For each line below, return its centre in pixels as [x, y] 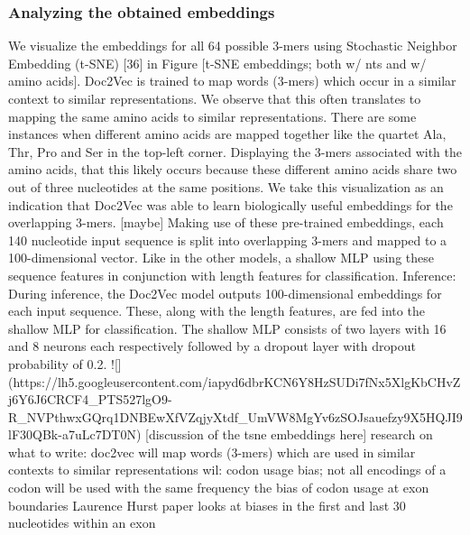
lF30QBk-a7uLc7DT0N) [75, 434]
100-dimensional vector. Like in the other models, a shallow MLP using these [221, 258]
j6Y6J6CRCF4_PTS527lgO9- [90, 399]
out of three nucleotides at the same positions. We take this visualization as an [226, 186]
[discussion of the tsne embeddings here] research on [289, 434]
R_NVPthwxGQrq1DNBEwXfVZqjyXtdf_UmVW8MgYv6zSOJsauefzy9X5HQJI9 [235, 416]
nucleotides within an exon [82, 523]
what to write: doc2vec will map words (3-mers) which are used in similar [212, 452]
